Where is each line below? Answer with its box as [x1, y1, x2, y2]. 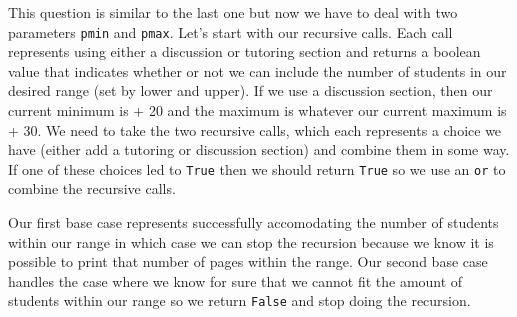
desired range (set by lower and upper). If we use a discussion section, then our [8, 80, 493, 101]
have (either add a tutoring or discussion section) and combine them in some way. [8, 139, 510, 160]
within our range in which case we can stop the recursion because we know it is [8, 231, 494, 252]
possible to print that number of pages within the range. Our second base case [8, 251, 488, 272]
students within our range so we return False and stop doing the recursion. [8, 290, 471, 311]
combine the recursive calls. [8, 178, 176, 199]
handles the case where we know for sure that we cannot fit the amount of [8, 270, 463, 291]
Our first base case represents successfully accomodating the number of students [8, 212, 499, 233]
